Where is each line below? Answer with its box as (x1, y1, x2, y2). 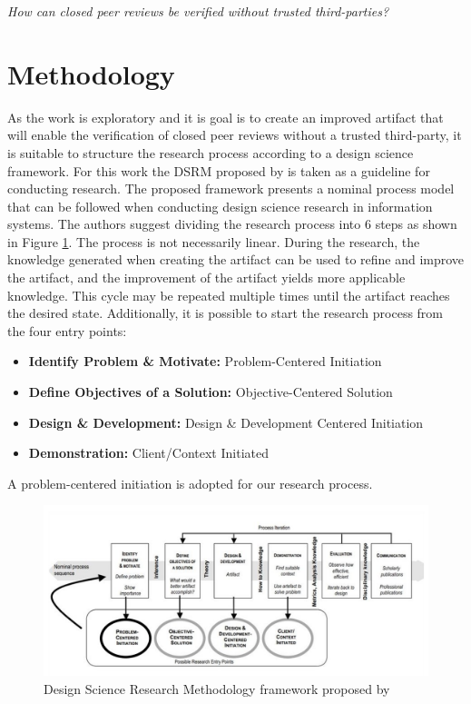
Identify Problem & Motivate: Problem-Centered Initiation (28, 352, 382, 371)
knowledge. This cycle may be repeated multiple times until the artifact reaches (7, 285, 450, 304)
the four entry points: (7, 321, 127, 340)
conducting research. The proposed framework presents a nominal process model (7, 179, 455, 198)
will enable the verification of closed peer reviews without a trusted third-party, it (7, 125, 462, 144)
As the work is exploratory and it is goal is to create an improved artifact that (7, 107, 444, 126)
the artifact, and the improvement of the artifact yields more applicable (7, 268, 406, 287)
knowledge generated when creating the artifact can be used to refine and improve (7, 250, 465, 269)
